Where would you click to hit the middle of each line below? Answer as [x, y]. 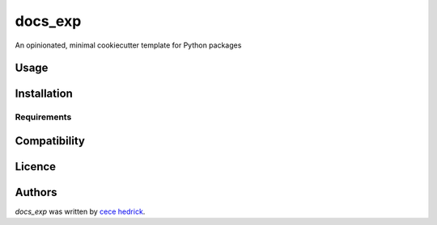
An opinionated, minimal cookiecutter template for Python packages [128, 45]
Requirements [43, 117]
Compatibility [50, 141]
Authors [36, 192]
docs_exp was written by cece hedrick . [80, 212]
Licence [36, 167]
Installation [44, 94]
